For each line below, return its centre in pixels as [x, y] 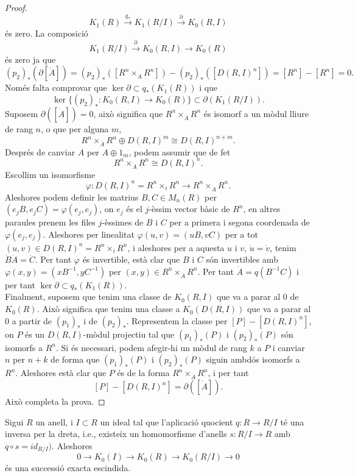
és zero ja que [30, 59]
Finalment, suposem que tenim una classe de [88, 297]
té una [292, 421]
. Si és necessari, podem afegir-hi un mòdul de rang [152, 347]
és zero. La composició [47, 33]
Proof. [16, 7]
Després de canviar [40, 151]
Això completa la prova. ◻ [55, 401]
